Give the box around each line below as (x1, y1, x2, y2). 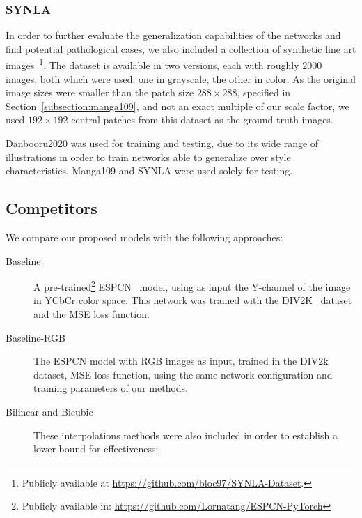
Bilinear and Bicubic (6, 404, 93, 419)
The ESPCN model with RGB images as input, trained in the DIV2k (33, 353, 329, 368)
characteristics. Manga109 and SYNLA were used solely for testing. (6, 163, 293, 178)
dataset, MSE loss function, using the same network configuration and (33, 367, 333, 381)
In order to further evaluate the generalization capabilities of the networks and (6, 28, 341, 43)
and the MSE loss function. (33, 307, 150, 321)
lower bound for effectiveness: (33, 441, 159, 456)
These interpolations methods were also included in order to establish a (33, 427, 338, 442)
